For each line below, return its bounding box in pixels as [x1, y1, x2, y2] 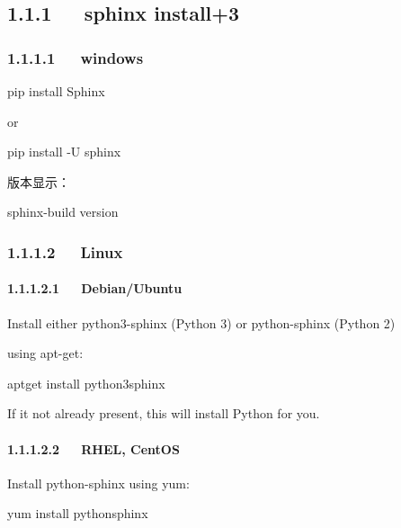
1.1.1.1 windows [7, 46, 144, 68]
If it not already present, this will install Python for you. [7, 404, 320, 423]
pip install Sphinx [7, 82, 105, 100]
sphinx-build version [7, 202, 119, 221]
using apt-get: [7, 344, 84, 362]
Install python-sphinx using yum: [7, 473, 190, 492]
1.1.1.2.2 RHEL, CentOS [7, 439, 180, 458]
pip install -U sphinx [7, 142, 121, 161]
